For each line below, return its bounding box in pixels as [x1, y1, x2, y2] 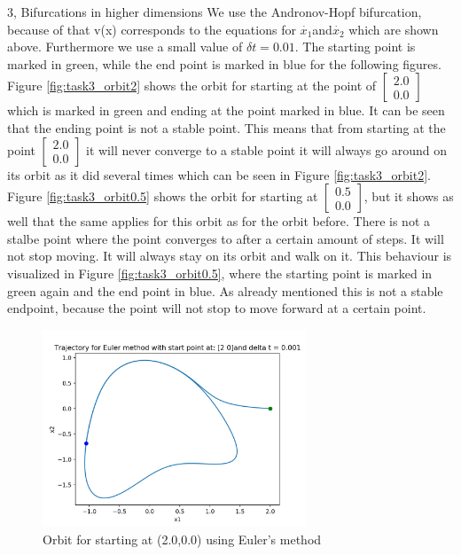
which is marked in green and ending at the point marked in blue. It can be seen [7, 101, 445, 120]
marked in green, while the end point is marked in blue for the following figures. [7, 54, 441, 73]
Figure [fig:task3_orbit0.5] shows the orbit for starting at [7, 187, 318, 206]
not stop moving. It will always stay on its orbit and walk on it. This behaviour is [7, 246, 452, 265]
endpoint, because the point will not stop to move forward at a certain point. [7, 299, 426, 317]
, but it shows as [363, 187, 454, 206]
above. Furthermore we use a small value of [7, 37, 243, 56]
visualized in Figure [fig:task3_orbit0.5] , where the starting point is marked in [7, 263, 433, 282]
